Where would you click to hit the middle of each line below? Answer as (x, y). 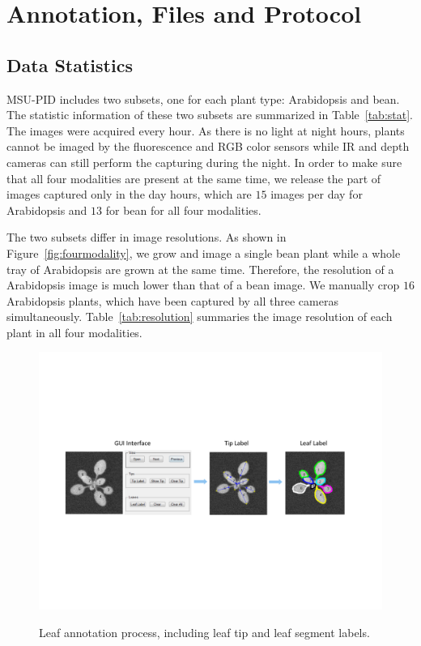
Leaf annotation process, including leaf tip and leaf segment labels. (204, 633)
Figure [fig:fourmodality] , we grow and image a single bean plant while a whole (204, 252)
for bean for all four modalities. (183, 210)
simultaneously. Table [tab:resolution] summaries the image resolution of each (200, 317)
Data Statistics (70, 64)
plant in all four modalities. (74, 332)
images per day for (317, 194)
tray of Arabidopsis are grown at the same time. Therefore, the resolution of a (200, 269)
